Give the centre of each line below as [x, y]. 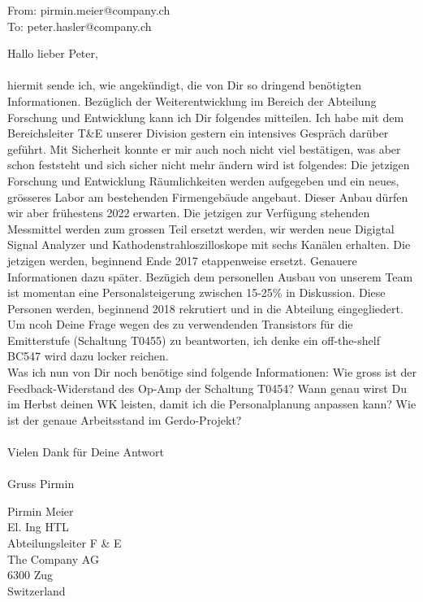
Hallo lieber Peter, [53, 53]
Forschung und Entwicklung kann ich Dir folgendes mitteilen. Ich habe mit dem [206, 117]
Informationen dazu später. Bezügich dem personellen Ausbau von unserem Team [210, 276]
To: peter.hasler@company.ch [80, 26]
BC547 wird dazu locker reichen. [88, 356]
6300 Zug [30, 575]
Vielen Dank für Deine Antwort [86, 452]
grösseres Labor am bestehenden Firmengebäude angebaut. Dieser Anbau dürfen [208, 196]
